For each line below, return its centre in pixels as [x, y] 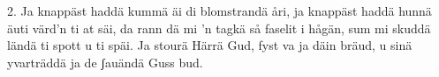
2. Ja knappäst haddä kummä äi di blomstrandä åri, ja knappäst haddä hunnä [219, 10]
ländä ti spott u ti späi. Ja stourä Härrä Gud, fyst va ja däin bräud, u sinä [210, 45]
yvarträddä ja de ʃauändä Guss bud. [105, 62]
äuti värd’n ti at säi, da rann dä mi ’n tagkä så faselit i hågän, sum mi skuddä [219, 28]
